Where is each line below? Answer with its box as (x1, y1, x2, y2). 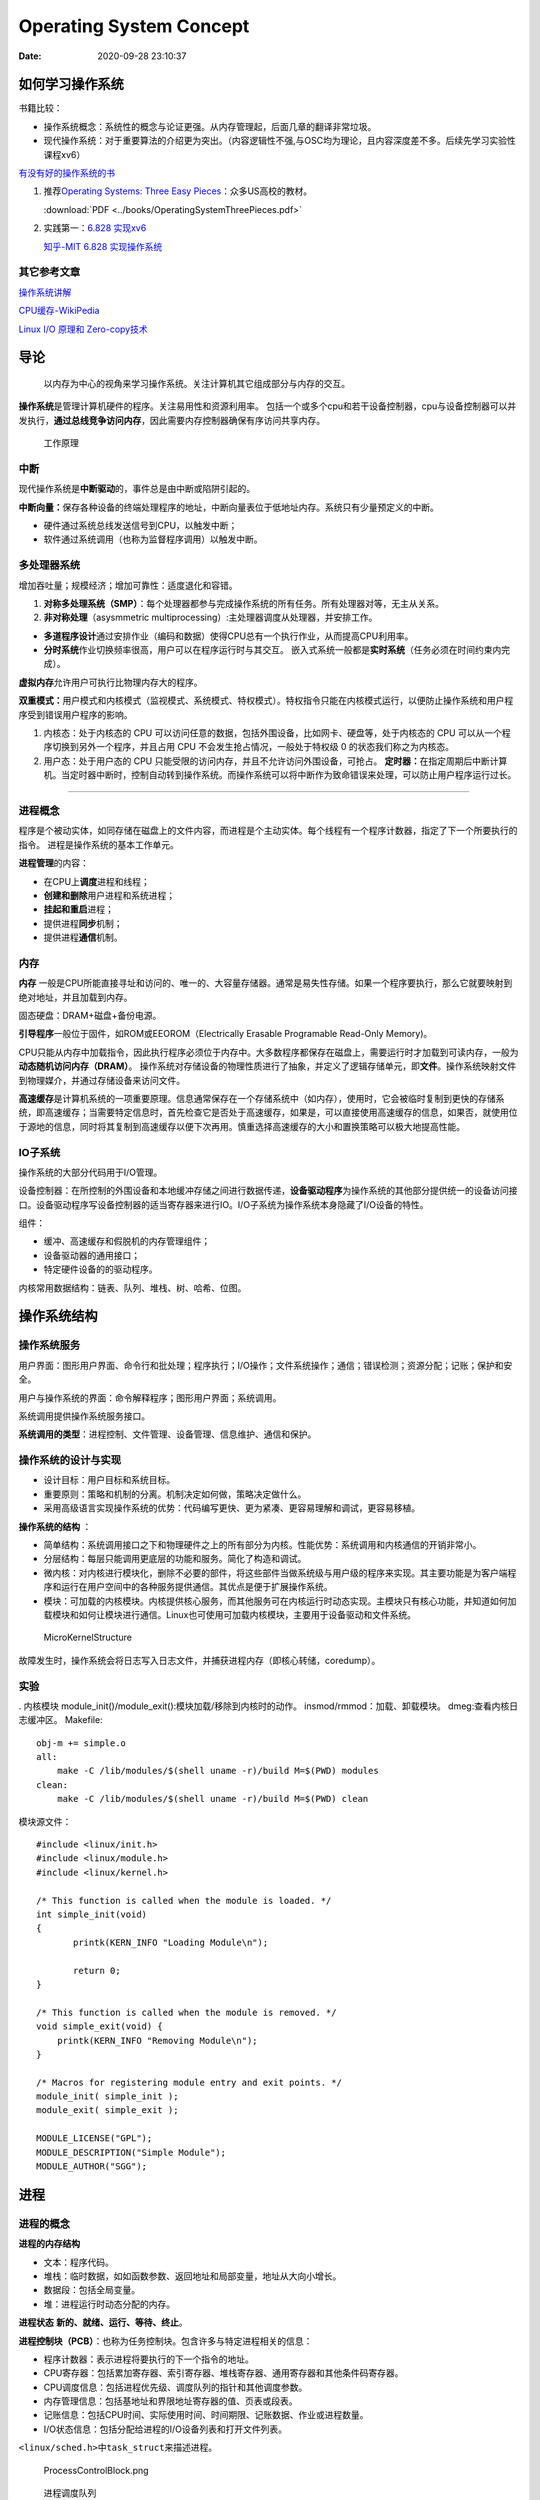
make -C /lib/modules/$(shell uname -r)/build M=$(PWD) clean (56, 1793, 369, 1805)
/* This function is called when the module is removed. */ (36, 2006, 337, 2018)
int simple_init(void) (36, 1909, 148, 1920)
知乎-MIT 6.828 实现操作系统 (43, 240, 163, 252)
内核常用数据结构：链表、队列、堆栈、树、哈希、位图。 (18, 1281, 247, 1294)
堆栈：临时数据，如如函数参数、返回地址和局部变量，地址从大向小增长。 (43, 2270, 342, 2282)
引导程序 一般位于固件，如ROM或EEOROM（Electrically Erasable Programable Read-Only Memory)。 (18, 1028, 433, 1040)
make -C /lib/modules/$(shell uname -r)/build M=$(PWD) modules (56, 1765, 379, 1777)
